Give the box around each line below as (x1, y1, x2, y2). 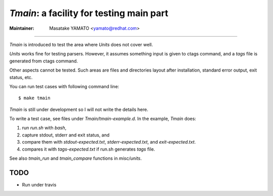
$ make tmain (18, 95, 51, 101)
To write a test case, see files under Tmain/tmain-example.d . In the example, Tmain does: (9, 116, 197, 122)
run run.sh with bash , (22, 125, 67, 131)
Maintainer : (9, 25, 35, 31)
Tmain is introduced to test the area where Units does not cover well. (9, 41, 153, 47)
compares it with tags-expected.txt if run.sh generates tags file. (22, 146, 155, 152)
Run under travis (22, 181, 57, 187)
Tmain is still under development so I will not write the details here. (9, 106, 149, 112)
